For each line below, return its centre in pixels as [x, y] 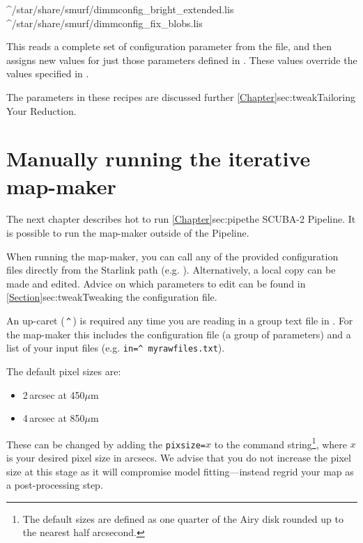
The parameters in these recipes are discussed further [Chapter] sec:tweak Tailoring [181, 96]
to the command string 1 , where [281, 443]
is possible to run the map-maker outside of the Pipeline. [128, 233]
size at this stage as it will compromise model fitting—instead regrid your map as [180, 471]
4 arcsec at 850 [54, 418]
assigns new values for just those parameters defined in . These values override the [182, 60]
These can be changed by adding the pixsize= [106, 444]
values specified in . [48, 73]
